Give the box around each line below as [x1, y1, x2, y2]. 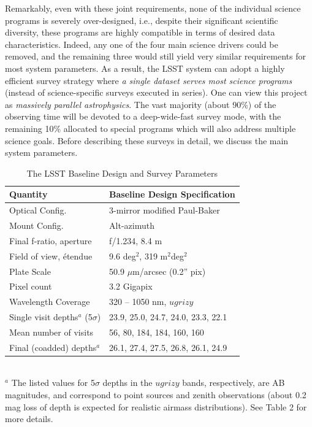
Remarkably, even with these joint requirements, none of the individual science [5, 2, 301, 14]
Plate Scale [9, 264, 51, 277]
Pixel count [9, 280, 52, 293]
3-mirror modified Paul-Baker [109, 204, 220, 217]
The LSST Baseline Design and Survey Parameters [26, 166, 218, 179]
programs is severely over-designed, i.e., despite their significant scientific [5, 13, 278, 26]
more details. [5, 412, 53, 425]
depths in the [102, 376, 153, 389]
